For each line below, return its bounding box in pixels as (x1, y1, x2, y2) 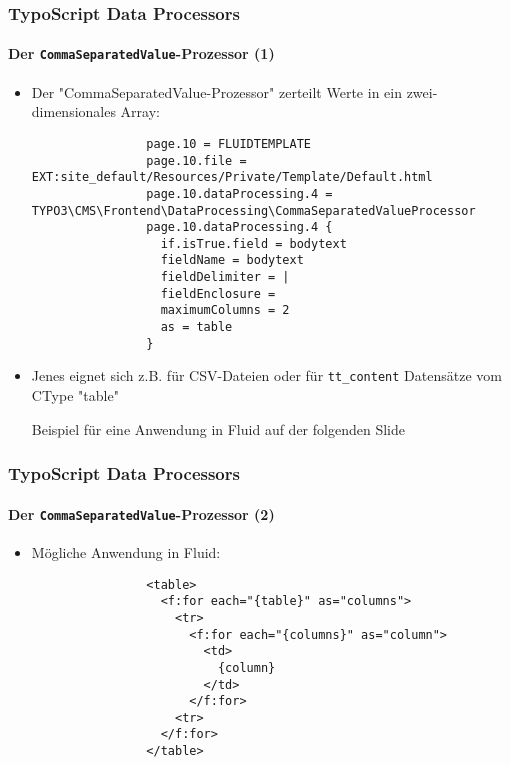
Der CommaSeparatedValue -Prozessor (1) (8, 43, 275, 64)
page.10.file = (146, 153, 247, 168)
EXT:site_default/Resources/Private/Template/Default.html (31, 170, 433, 185)
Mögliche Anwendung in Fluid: (31, 541, 221, 562)
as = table (160, 320, 233, 335)
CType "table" (31, 385, 119, 406)
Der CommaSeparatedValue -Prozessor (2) (8, 503, 275, 524)
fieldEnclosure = (160, 286, 276, 301)
